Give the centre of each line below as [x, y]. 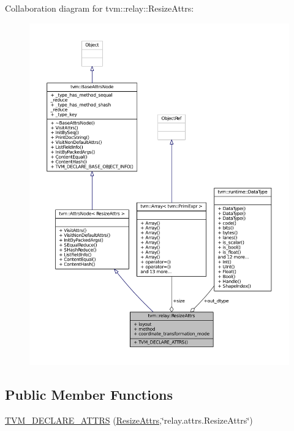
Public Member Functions [89, 395]
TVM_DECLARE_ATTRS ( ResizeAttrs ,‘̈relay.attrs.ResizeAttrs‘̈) [129, 420]
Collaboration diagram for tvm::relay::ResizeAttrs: [100, 8]
